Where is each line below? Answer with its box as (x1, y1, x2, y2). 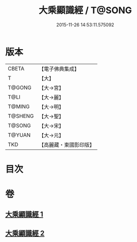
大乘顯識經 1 (5, 210, 44, 219)
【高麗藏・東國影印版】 (39, 141, 95, 148)
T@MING (8, 103, 30, 110)
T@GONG (8, 84, 31, 91)
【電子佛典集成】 (39, 65, 80, 72)
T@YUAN (8, 131, 31, 138)
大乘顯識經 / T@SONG (39, 5, 132, 16)
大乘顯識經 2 (5, 229, 45, 237)
